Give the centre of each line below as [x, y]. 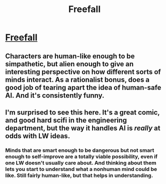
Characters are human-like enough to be [70, 56]
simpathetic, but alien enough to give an [69, 64]
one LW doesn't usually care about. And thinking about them [81, 163]
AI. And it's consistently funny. [55, 95]
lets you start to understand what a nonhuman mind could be [81, 169]
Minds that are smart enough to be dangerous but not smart [80, 150]
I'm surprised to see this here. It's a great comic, [82, 112]
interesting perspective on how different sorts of [83, 72]
